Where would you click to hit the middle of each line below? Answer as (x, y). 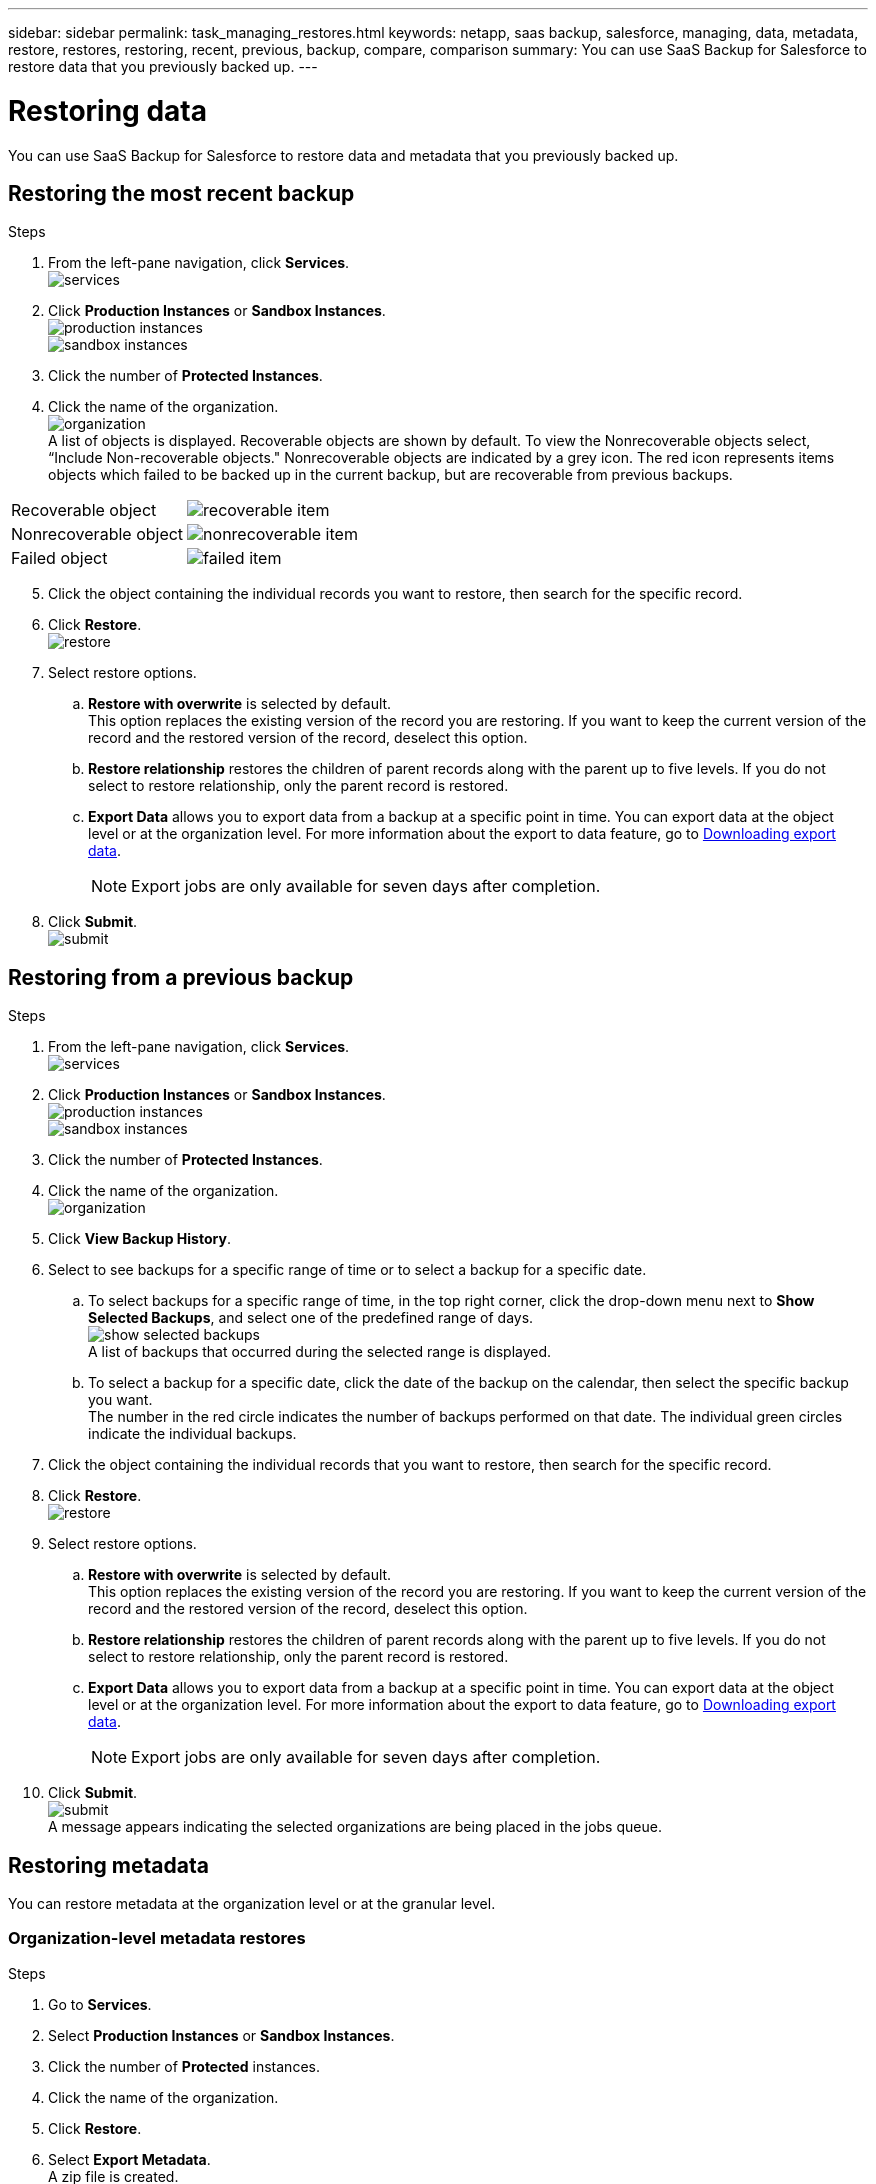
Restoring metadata (108, 1865)
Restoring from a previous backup (181, 977)
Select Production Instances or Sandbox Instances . (221, 2035)
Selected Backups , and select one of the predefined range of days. (311, 1318)
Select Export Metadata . (129, 2159)
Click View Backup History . (139, 1239)
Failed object (59, 558)
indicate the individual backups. (192, 1434)
